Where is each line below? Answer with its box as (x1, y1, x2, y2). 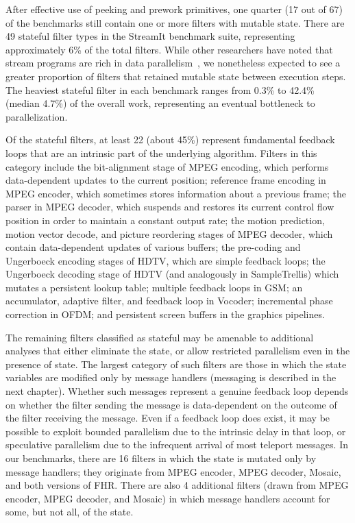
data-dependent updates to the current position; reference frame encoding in (5, 173, 326, 187)
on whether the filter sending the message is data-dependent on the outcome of (5, 397, 337, 411)
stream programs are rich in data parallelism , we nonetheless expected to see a (5, 56, 341, 70)
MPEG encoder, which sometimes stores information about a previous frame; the (5, 186, 346, 200)
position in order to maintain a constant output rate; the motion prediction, (5, 212, 325, 227)
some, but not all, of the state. (5, 504, 134, 519)
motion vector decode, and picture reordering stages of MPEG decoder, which (5, 226, 333, 241)
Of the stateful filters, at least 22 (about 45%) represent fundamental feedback (5, 132, 335, 147)
